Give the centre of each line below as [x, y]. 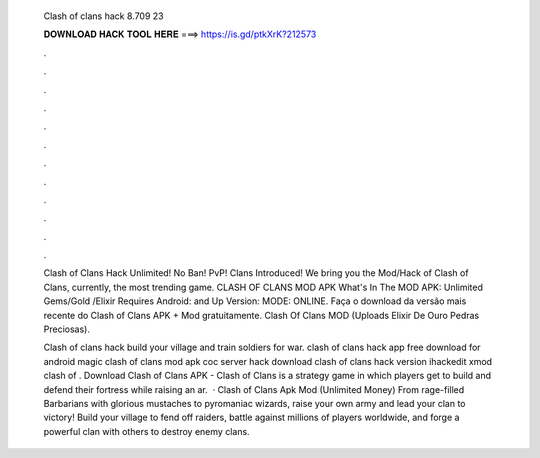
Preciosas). [66, 329]
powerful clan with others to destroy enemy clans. [146, 431]
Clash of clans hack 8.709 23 [103, 16]
